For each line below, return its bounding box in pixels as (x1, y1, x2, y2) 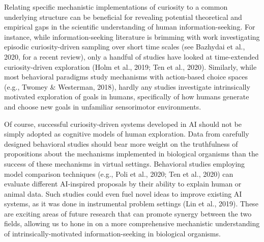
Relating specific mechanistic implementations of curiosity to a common (4, 2, 228, 12)
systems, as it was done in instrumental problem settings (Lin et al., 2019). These (4, 198, 258, 209)
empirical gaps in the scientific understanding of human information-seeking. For (4, 21, 255, 32)
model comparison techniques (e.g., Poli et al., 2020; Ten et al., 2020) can (4, 168, 233, 179)
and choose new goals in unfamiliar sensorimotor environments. (4, 101, 201, 112)
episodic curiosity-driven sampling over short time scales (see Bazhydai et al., (4, 41, 245, 52)
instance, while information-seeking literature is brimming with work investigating (4, 31, 260, 42)
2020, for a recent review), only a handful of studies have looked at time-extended (4, 51, 259, 62)
